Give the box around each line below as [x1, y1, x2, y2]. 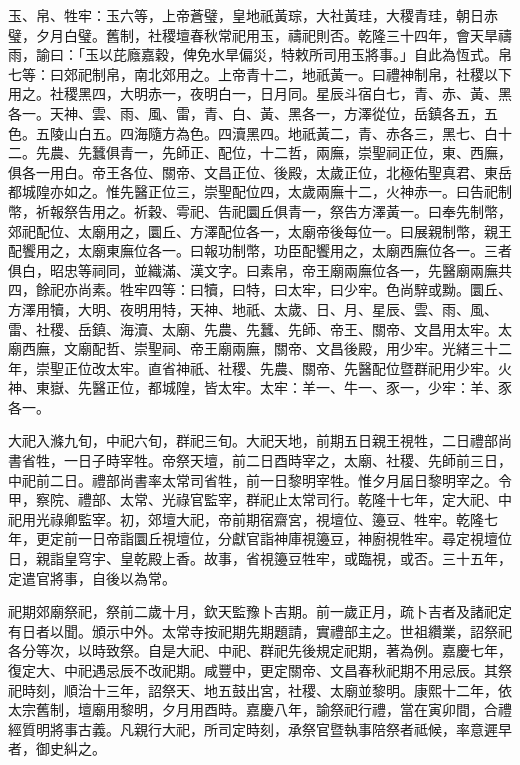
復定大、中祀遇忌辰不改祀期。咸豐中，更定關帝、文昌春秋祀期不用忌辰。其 [8, 660, 498, 680]
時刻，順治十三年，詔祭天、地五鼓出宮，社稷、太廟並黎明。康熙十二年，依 [21, 679, 512, 700]
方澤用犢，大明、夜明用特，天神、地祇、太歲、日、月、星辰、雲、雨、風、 [8, 298, 498, 319]
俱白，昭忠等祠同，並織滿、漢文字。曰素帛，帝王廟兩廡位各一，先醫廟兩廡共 [8, 259, 512, 280]
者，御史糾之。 [8, 738, 106, 759]
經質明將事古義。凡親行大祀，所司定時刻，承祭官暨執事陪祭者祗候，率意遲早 [8, 718, 512, 739]
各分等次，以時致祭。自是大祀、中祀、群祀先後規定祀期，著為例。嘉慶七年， [8, 640, 512, 661]
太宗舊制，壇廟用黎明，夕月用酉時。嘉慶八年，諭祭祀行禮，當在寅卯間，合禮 [8, 699, 512, 720]
